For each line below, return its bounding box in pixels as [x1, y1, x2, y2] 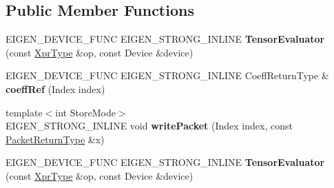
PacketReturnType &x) [6, 132, 105, 146]
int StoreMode [55, 105, 116, 119]
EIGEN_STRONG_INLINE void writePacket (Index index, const [6, 118, 293, 133]
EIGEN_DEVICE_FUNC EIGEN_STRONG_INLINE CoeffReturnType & [6, 68, 329, 83]
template [6, 105, 43, 119]
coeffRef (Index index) [6, 81, 105, 96]
